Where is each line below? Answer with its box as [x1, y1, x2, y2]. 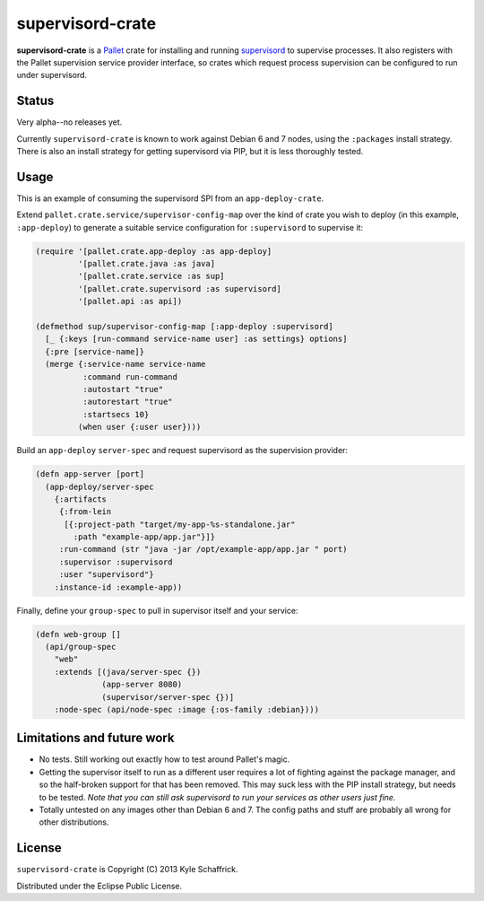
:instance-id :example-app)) [54, 582, 183, 592]
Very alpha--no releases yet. [16, 117, 123, 127]
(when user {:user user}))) [77, 422, 202, 433]
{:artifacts [54, 494, 108, 504]
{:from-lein [58, 507, 112, 517]
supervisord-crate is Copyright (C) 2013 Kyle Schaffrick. [16, 864, 238, 875]
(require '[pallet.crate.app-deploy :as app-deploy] [35, 246, 272, 256]
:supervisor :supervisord [58, 556, 174, 567]
